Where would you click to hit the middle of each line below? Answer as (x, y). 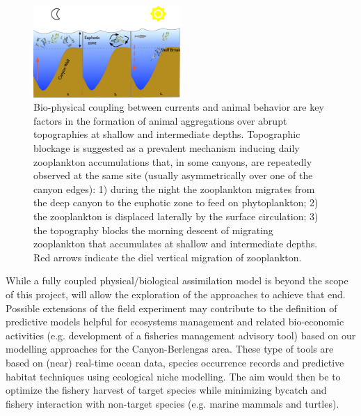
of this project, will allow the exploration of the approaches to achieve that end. (176, 294)
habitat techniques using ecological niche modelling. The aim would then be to (173, 376)
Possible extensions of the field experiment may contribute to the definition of (171, 308)
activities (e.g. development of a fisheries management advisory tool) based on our (181, 335)
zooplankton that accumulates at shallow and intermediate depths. (176, 244)
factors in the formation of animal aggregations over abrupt (160, 120)
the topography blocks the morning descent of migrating (153, 230)
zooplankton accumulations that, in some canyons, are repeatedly (173, 161)
